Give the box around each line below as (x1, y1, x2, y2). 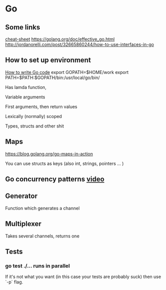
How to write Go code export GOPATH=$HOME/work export (5, 69, 129, 75)
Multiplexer (5, 219, 41, 228)
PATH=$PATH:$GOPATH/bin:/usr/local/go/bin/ (5, 74, 100, 80)
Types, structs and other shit (5, 123, 64, 129)
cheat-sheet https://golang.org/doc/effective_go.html (5, 36, 115, 42)
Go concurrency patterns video (5, 175, 105, 183)
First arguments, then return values (5, 103, 77, 109)
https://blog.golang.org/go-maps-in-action (5, 150, 93, 156)
